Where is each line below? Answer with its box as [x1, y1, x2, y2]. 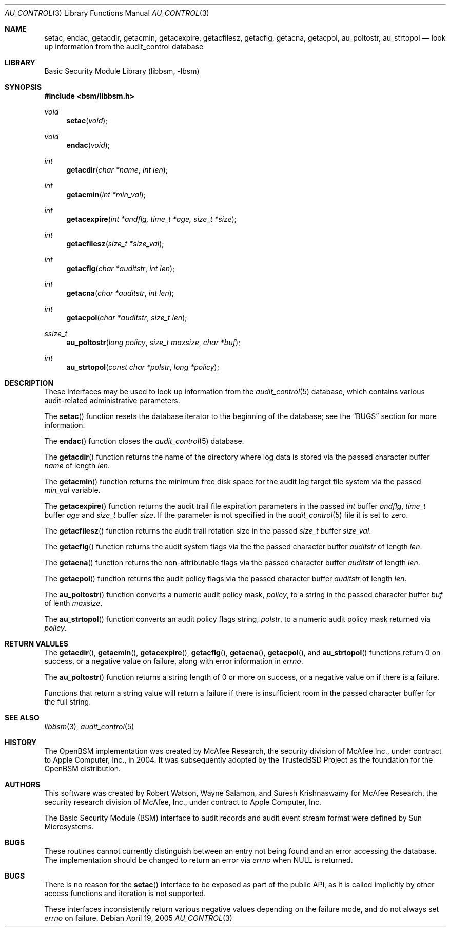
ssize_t [44, 329, 68, 338]
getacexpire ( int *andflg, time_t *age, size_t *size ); [66, 215, 237, 223]
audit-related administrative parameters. [44, 396, 180, 405]
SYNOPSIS [5, 83, 42, 91]
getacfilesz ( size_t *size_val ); [66, 239, 164, 248]
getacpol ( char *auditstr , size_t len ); [66, 313, 187, 322]
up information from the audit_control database [44, 42, 204, 51]
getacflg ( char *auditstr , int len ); [66, 264, 175, 273]
